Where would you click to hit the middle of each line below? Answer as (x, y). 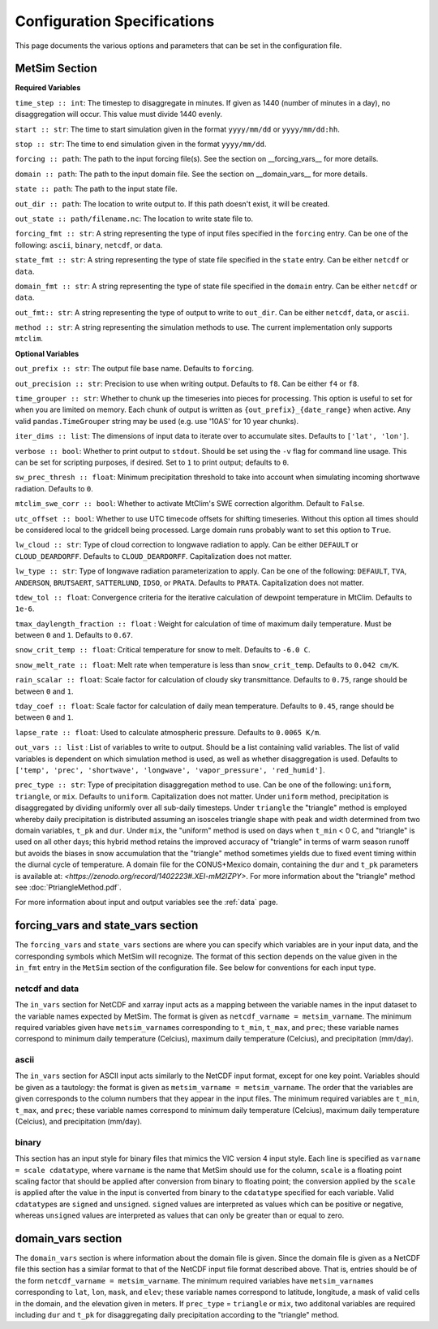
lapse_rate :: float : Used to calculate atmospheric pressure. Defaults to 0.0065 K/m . (168, 732)
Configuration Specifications (115, 21)
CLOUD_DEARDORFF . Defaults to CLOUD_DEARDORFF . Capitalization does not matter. (153, 556)
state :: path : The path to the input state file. (96, 189)
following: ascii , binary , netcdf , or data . (89, 245)
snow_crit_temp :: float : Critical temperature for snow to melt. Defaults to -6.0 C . (163, 650)
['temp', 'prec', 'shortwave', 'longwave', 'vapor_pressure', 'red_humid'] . (170, 770)
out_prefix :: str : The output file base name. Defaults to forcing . (135, 369)
